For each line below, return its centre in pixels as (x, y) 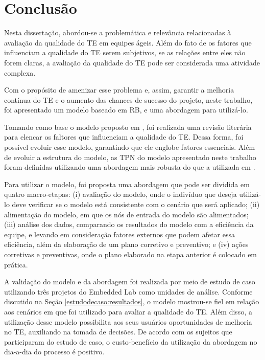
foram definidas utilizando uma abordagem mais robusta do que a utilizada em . (130, 167)
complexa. (20, 72)
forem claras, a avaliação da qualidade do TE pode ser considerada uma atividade (132, 62)
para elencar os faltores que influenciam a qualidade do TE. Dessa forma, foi (124, 137)
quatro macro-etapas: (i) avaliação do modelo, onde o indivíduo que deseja (121, 194)
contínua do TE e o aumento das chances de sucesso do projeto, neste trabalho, (128, 99)
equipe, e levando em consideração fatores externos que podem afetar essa (119, 234)
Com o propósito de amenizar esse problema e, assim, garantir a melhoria (119, 90)
